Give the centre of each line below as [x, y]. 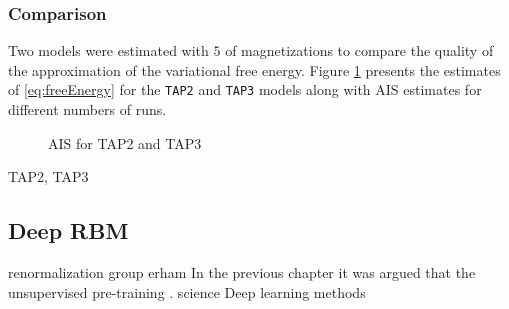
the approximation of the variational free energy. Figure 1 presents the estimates [254, 69]
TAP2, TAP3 [48, 176]
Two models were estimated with [108, 50]
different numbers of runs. [87, 109]
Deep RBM [68, 230]
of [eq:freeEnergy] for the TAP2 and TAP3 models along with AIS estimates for [245, 89]
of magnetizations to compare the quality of [359, 50]
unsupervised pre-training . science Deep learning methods [187, 291]
